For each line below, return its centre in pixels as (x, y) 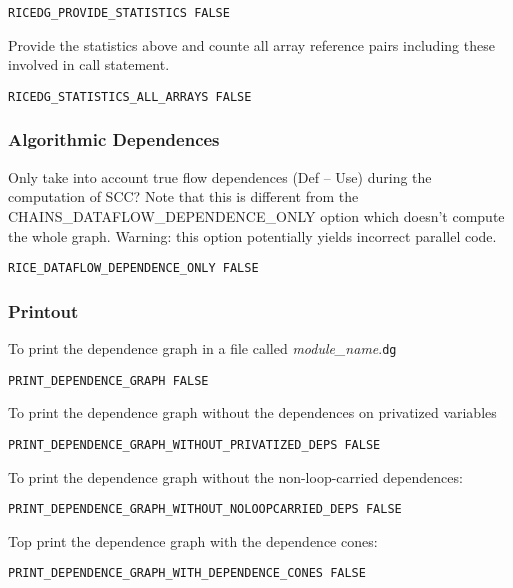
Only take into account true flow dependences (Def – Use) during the (220, 176)
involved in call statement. (89, 64)
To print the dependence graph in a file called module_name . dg (202, 347)
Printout (43, 310)
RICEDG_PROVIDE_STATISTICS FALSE (119, 13)
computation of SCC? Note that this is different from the (183, 196)
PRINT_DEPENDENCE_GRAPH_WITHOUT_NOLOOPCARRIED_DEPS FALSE (205, 509)
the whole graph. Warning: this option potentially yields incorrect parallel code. (252, 235)
